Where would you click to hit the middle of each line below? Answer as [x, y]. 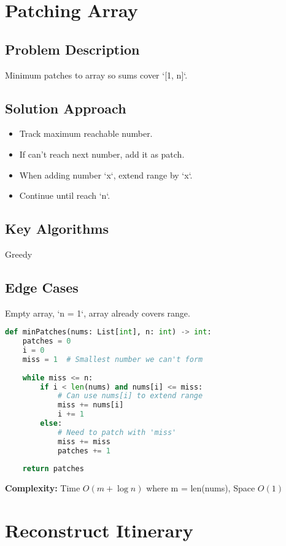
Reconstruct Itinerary [99, 530]
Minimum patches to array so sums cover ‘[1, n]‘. [96, 75]
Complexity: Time [43, 488]
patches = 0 [47, 341]
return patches [53, 469]
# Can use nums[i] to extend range [130, 396]
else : [51, 424]
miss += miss [84, 441]
